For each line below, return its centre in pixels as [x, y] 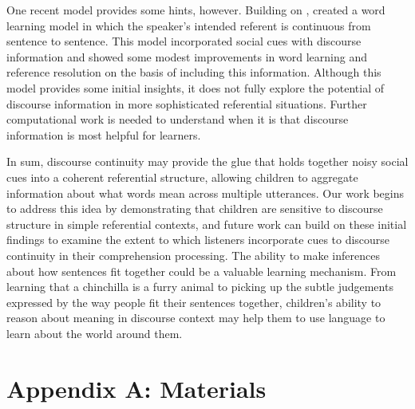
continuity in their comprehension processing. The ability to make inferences [193, 255]
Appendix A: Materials [136, 388]
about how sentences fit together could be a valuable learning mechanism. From [202, 271]
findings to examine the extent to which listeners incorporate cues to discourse [198, 240]
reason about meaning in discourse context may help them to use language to [196, 318]
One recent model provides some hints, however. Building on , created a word [196, 10]
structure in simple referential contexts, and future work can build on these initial [207, 224]
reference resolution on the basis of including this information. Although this [194, 72]
